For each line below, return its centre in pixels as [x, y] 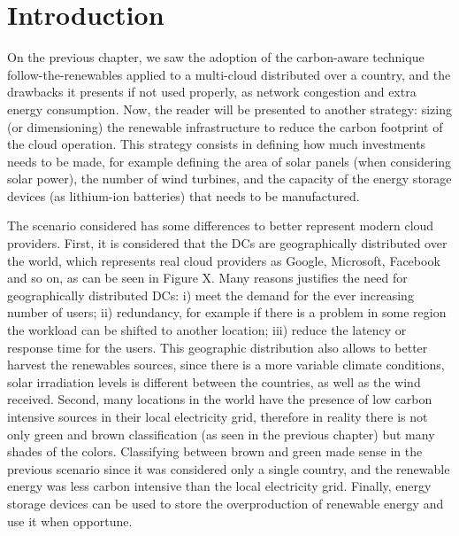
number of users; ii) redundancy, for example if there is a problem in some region [227, 312]
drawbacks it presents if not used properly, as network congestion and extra [212, 92]
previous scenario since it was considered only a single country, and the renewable [229, 468]
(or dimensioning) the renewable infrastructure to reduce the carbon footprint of [225, 126]
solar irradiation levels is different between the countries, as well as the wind [214, 381]
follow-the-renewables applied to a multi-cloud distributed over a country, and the [229, 74]
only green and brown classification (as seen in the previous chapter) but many [221, 434]
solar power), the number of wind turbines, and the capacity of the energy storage [229, 179]
